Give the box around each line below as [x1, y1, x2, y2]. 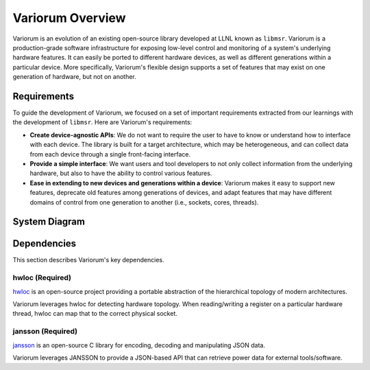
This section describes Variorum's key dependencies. [12, 256, 164, 264]
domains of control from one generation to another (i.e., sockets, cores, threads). [29, 198, 259, 206]
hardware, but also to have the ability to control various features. [29, 169, 212, 178]
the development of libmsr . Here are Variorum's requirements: [12, 118, 193, 126]
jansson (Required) [12, 327, 78, 336]
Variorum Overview [12, 10, 126, 25]
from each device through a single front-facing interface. [29, 150, 191, 158]
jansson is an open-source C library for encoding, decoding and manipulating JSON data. [12, 340, 265, 349]
